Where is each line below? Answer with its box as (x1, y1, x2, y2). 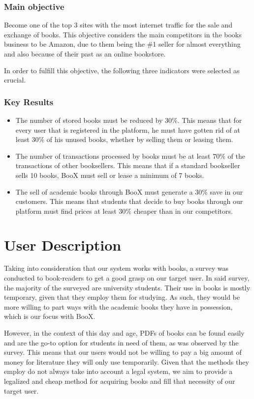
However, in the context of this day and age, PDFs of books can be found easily (4, 328, 245, 338)
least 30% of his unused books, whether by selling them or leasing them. (15, 134, 233, 144)
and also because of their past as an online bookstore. (4, 49, 166, 58)
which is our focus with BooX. (4, 311, 95, 321)
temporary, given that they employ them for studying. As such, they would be (4, 292, 240, 302)
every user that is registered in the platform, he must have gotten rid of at (15, 124, 240, 135)
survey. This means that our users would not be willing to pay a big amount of (4, 347, 242, 357)
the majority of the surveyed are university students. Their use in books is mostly (4, 282, 251, 292)
